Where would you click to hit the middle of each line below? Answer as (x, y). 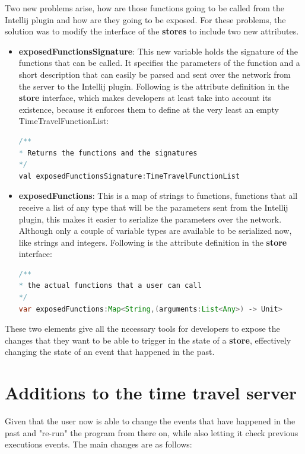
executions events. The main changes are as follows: (99, 444)
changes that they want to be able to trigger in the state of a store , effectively (148, 340)
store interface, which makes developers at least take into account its (145, 98)
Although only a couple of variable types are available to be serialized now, (155, 231)
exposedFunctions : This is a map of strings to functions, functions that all (158, 196)
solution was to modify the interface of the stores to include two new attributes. (152, 31)
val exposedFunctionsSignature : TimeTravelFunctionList (129, 176)
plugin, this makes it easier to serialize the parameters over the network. (150, 219)
